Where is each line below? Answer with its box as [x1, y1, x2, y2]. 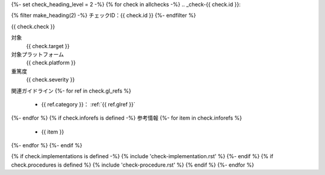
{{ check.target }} [26, 42, 70, 49]
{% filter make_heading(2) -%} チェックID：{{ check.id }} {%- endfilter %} [11, 12, 196, 19]
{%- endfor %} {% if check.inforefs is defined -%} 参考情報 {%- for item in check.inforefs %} [11, 114, 243, 121]
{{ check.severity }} [26, 76, 75, 84]
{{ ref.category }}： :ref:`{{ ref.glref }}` [41, 100, 135, 108]
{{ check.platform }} [26, 59, 76, 66]
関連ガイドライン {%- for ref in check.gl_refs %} [11, 87, 132, 94]
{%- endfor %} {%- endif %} [11, 142, 82, 149]
